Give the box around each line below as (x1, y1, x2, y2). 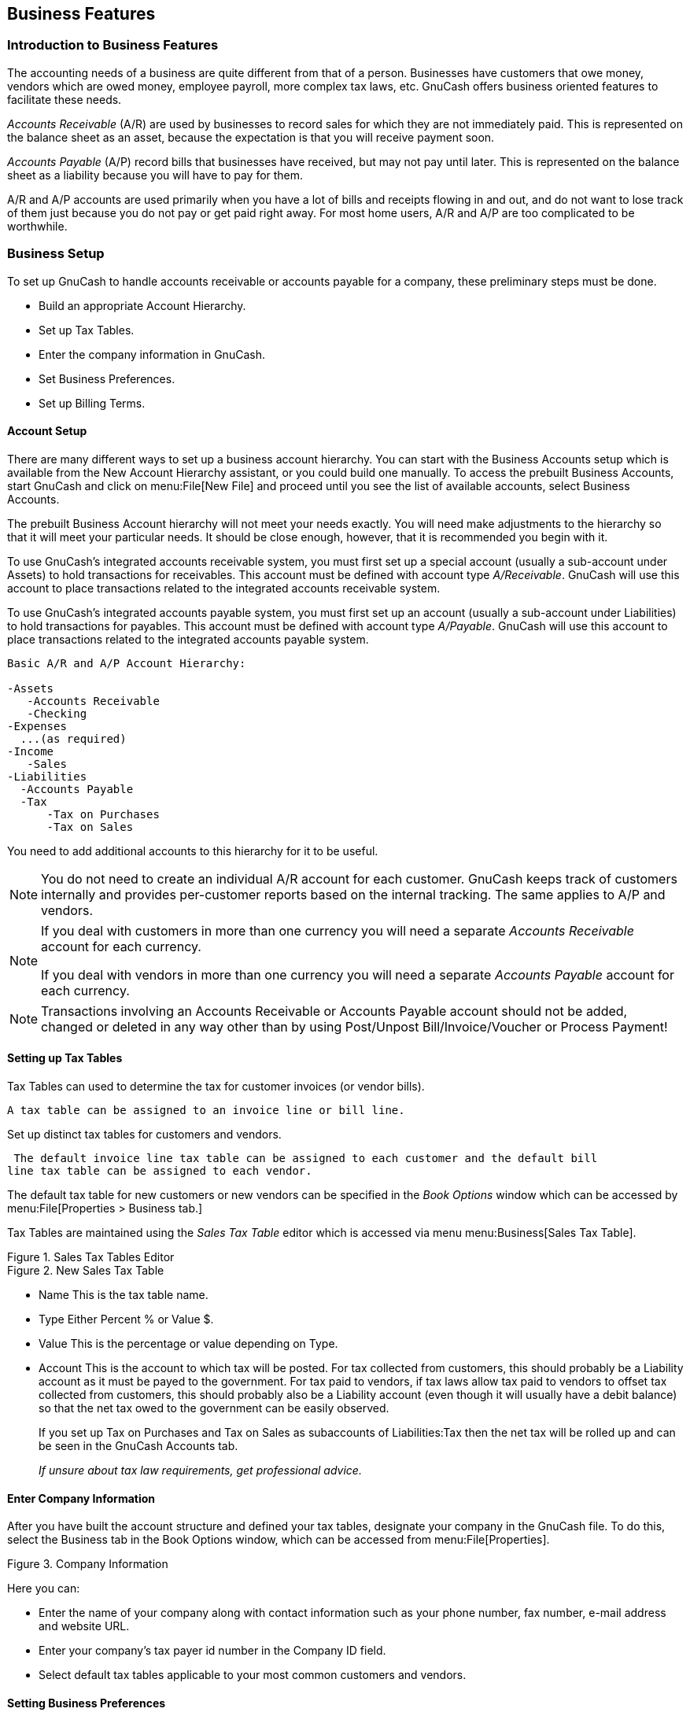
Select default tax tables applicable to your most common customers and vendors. (39, 1668, 467, 1682)
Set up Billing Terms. (39, 396, 146, 410)
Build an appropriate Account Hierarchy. (39, 298, 246, 312)
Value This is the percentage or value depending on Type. (39, 1336, 338, 1350)
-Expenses (7, 719, 67, 733)
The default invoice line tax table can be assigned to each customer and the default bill (13, 1151, 598, 1164)
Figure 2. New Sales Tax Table (7, 1263, 164, 1277)
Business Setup (7, 245, 105, 262)
